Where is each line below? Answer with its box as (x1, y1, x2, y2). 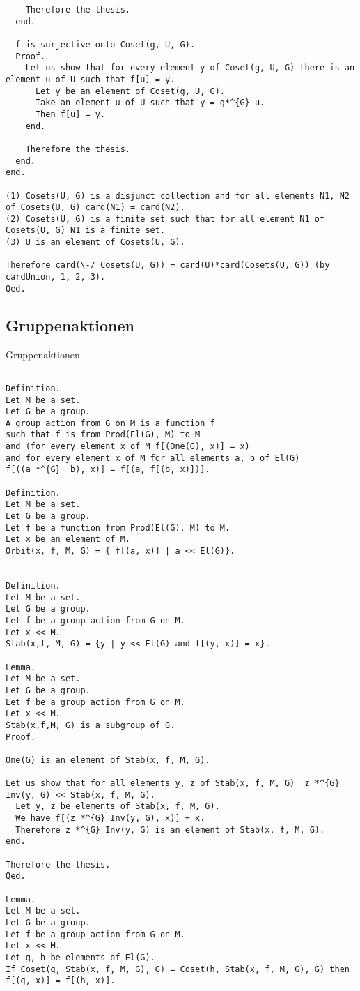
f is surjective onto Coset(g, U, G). (15, 39, 196, 50)
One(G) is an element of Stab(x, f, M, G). (6, 755, 210, 765)
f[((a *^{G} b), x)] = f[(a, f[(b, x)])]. (6, 464, 210, 475)
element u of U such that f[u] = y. (6, 74, 175, 84)
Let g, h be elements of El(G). (6, 953, 155, 963)
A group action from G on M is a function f (6, 418, 215, 428)
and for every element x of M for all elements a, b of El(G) (6, 453, 300, 463)
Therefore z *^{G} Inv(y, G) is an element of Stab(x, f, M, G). (15, 824, 325, 835)
